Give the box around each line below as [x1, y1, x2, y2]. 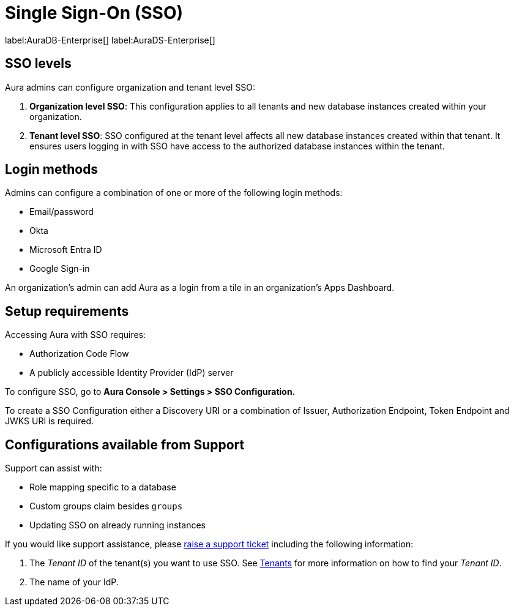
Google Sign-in [29, 263, 90, 274]
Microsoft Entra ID [29, 244, 102, 255]
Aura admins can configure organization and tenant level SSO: [5, 81, 256, 92]
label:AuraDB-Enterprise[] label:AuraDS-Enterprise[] [5, 34, 215, 45]
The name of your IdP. [29, 577, 119, 588]
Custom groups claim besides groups [29, 501, 183, 512]
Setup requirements [5, 303, 129, 319]
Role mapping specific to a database [29, 482, 176, 493]
